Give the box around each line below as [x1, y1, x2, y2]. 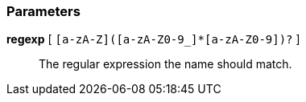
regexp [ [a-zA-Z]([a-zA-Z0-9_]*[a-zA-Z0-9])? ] [6, 32, 300, 47]
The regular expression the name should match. [39, 57, 292, 71]
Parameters [6, 3, 81, 19]
